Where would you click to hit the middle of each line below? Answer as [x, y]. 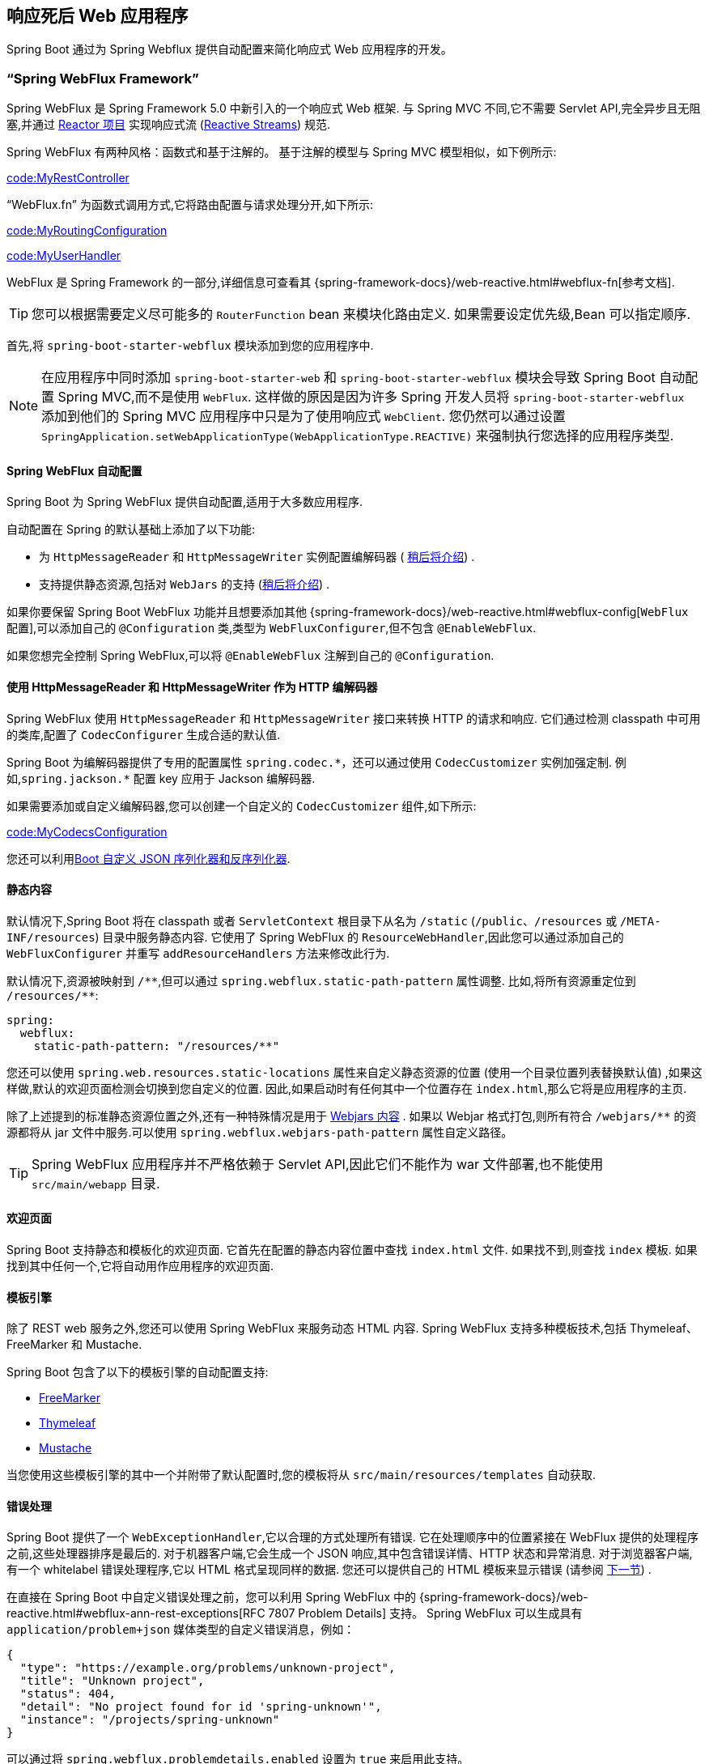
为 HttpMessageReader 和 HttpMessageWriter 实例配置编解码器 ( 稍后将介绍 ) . [257, 557]
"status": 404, [68, 1694]
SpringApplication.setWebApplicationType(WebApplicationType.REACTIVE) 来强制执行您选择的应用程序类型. [358, 436]
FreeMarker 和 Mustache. [74, 1345]
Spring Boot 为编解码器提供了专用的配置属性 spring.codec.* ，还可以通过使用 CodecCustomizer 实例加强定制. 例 [316, 762]
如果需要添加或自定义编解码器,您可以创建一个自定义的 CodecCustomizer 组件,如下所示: [242, 805]
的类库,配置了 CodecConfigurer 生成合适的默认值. [144, 734]
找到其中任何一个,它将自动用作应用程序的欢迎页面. [140, 1266]
